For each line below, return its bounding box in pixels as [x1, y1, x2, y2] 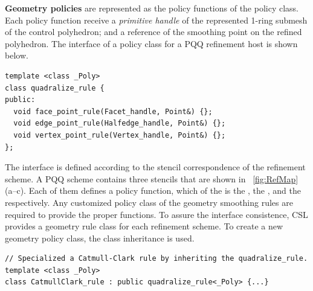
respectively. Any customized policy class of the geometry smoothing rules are [5, 196, 293, 208]
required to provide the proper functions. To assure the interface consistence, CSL [5, 208, 308, 220]
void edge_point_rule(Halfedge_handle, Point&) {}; [13, 119, 226, 128]
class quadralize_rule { [5, 83, 105, 92]
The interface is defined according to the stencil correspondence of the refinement [5, 161, 306, 173]
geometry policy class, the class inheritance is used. [5, 231, 195, 244]
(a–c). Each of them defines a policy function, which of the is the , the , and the [5, 184, 301, 197]
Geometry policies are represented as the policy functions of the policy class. [5, 2, 299, 14]
